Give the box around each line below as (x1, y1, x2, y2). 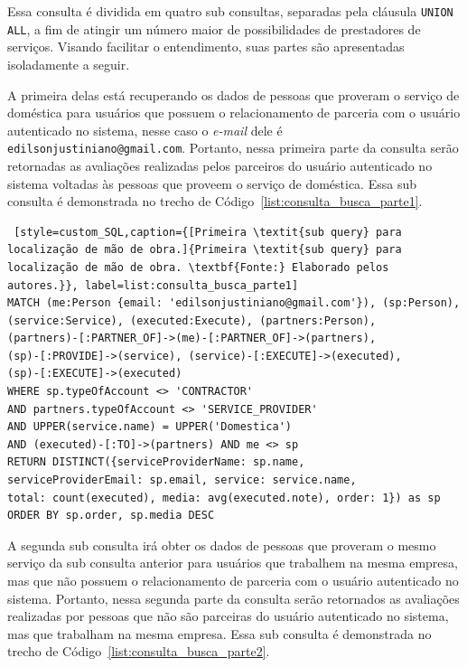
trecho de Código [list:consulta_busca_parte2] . (7, 642, 270, 661)
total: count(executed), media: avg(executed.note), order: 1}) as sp (7, 491, 441, 504)
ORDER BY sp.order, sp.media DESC (7, 509, 215, 522)
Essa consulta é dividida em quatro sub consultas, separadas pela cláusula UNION (7, 2, 453, 20)
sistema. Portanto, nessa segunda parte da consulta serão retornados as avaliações (7, 588, 460, 607)
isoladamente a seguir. (7, 54, 130, 73)
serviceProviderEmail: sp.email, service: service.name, (7, 474, 357, 487)
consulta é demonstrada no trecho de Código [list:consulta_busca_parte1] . (7, 192, 423, 211)
